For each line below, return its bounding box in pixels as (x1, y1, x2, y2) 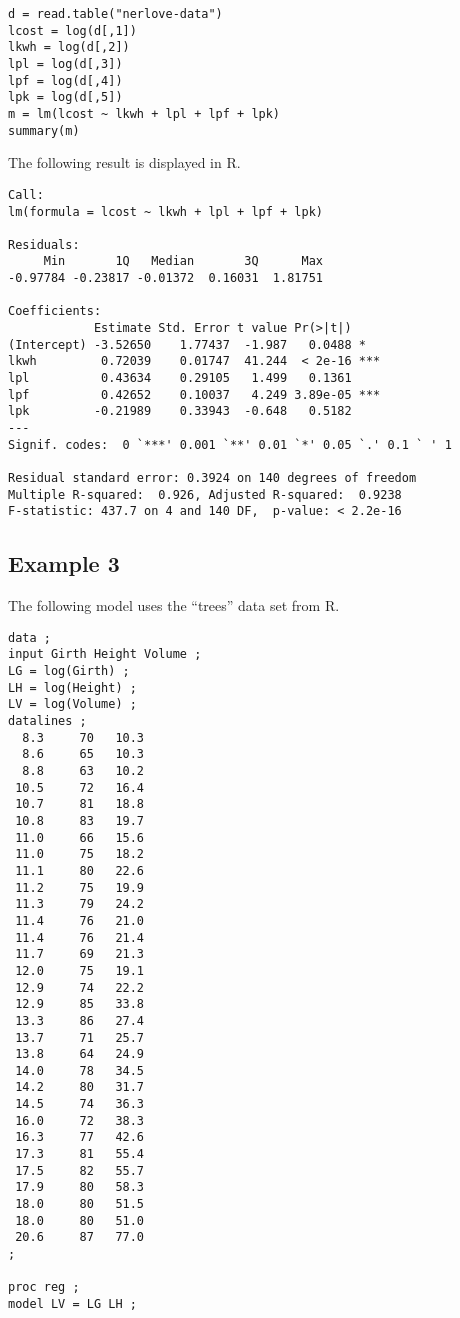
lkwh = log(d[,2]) (8, 40, 130, 55)
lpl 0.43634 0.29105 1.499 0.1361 (8, 371, 352, 386)
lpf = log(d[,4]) (8, 73, 123, 88)
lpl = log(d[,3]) (8, 56, 123, 71)
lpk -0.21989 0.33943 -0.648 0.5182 (8, 404, 352, 419)
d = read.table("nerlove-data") (8, 7, 223, 21)
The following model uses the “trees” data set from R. (8, 595, 340, 616)
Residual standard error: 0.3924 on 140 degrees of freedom (8, 471, 417, 485)
